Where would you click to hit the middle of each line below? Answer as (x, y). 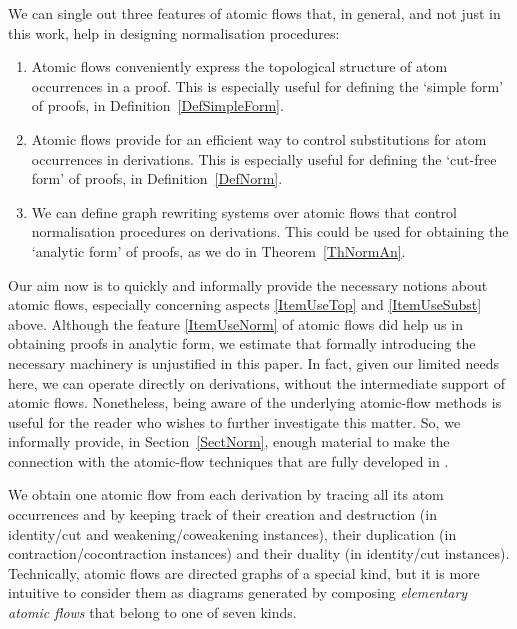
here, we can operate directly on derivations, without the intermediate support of (257, 382)
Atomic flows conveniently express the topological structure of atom (239, 66)
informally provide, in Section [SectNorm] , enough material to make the (229, 441)
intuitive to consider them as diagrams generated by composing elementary (238, 592)
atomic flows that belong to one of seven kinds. (152, 612)
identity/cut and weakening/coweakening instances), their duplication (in (232, 533)
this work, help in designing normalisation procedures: (174, 32)
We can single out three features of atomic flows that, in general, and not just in (254, 13)
